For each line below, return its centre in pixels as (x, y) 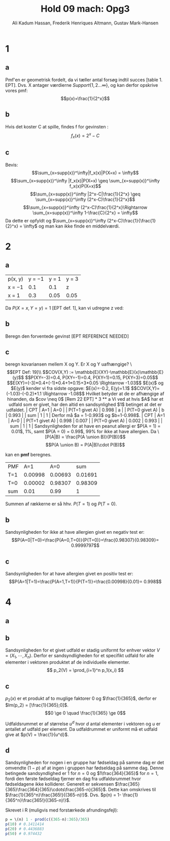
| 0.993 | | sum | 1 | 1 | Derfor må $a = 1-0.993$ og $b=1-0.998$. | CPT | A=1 (85, 415)
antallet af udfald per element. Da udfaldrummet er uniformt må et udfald (81, 729)
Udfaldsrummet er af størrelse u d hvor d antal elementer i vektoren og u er (83, 723)
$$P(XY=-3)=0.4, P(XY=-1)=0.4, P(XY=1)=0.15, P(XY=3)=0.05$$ (92, 378)
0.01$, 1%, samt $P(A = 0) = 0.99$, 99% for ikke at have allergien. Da (84, 432)
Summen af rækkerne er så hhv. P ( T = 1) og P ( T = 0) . (61, 504)
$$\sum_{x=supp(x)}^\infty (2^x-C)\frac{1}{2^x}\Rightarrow (85, 207)
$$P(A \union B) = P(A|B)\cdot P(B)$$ (85, 445)
